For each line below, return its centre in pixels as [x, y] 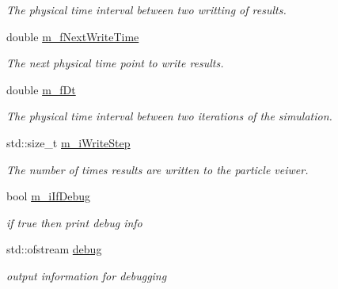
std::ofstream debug [54, 249]
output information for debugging [87, 275]
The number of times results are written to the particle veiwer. [158, 169]
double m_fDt [41, 89]
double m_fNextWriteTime [73, 36]
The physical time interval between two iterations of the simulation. [169, 116]
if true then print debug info [74, 222]
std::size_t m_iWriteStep [68, 142]
